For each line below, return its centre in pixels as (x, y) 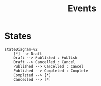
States (18, 36)
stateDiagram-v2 (21, 49)
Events (82, 9)
